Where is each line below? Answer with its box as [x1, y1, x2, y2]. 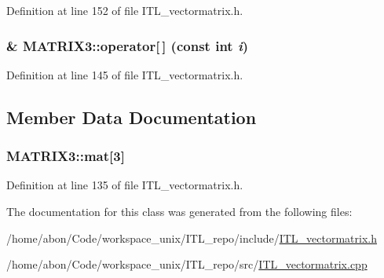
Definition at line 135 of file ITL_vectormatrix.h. [6, 177, 243, 193]
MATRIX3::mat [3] [6, 146, 125, 166]
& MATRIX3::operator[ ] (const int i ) [6, 35, 249, 55]
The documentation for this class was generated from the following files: [6, 203, 353, 219]
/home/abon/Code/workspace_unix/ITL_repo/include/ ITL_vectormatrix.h [6, 229, 378, 246]
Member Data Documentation [6, 104, 257, 129]
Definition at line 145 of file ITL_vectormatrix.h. [6, 66, 243, 82]
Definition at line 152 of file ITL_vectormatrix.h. [6, 2, 243, 18]
